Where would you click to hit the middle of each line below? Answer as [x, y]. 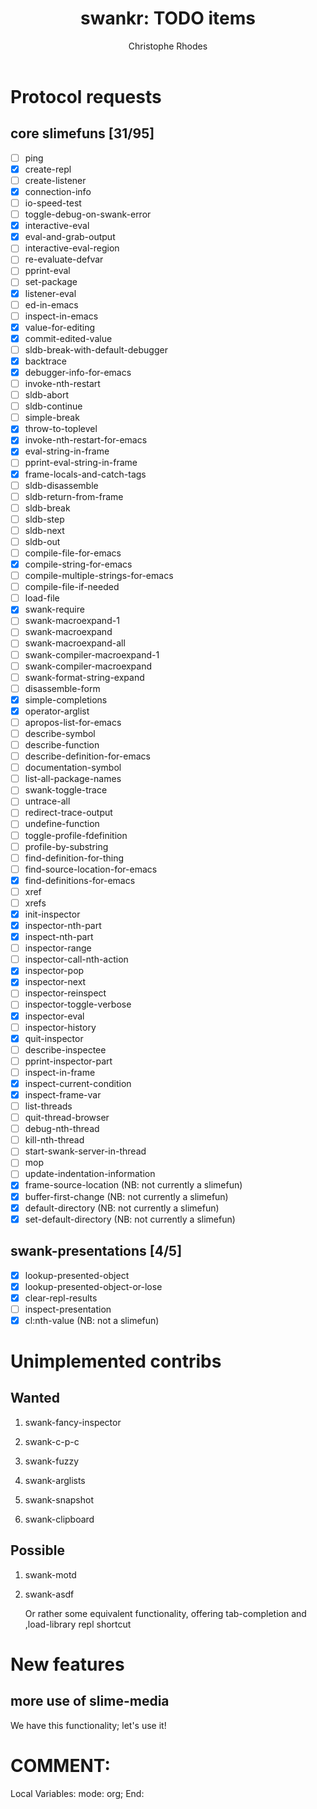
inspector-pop [54, 971]
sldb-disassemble [61, 485]
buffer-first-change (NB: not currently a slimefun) [126, 1196]
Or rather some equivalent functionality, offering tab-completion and [165, 1613]
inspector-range [58, 948]
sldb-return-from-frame [74, 496]
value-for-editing [59, 327]
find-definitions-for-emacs [80, 880]
